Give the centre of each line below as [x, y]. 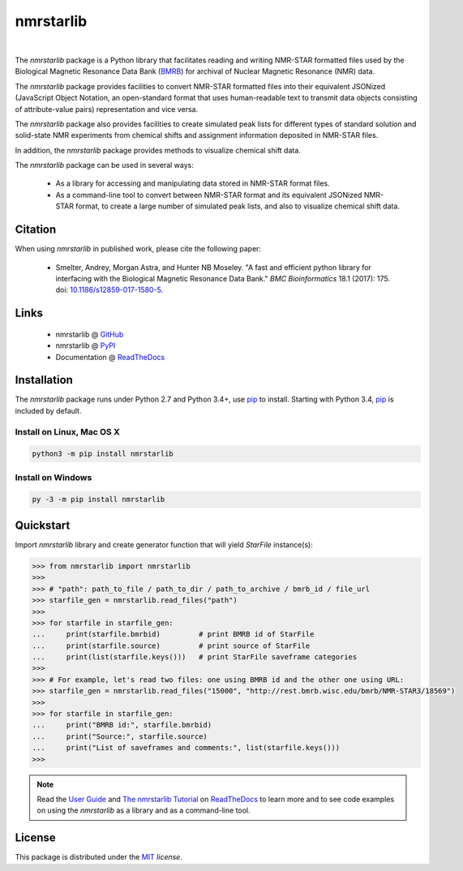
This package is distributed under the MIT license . [99, 857]
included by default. [48, 410]
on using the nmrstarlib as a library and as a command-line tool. [144, 810]
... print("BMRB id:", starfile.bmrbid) [122, 725]
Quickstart [43, 525]
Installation [44, 380]
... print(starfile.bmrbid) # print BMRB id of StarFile [173, 634]
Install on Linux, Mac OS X [68, 431]
